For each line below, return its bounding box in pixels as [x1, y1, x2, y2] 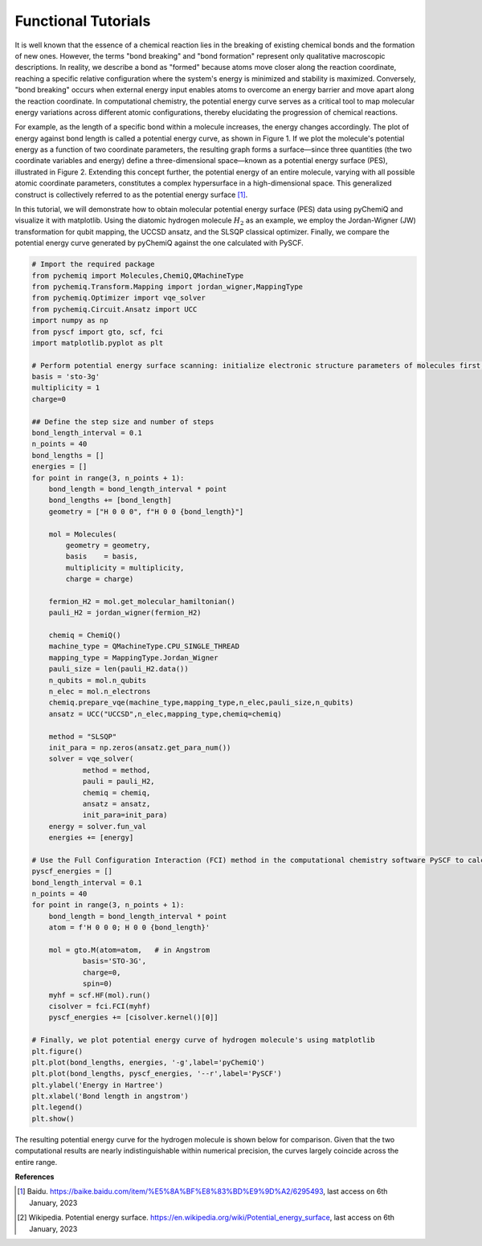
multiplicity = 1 [31, 383, 100, 393]
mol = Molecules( [48, 529, 117, 538]
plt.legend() [31, 1103, 84, 1112]
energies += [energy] [48, 833, 134, 843]
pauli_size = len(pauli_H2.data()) [48, 664, 189, 674]
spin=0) [82, 979, 112, 988]
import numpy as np [31, 316, 108, 325]
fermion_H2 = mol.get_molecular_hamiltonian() [48, 597, 236, 606]
